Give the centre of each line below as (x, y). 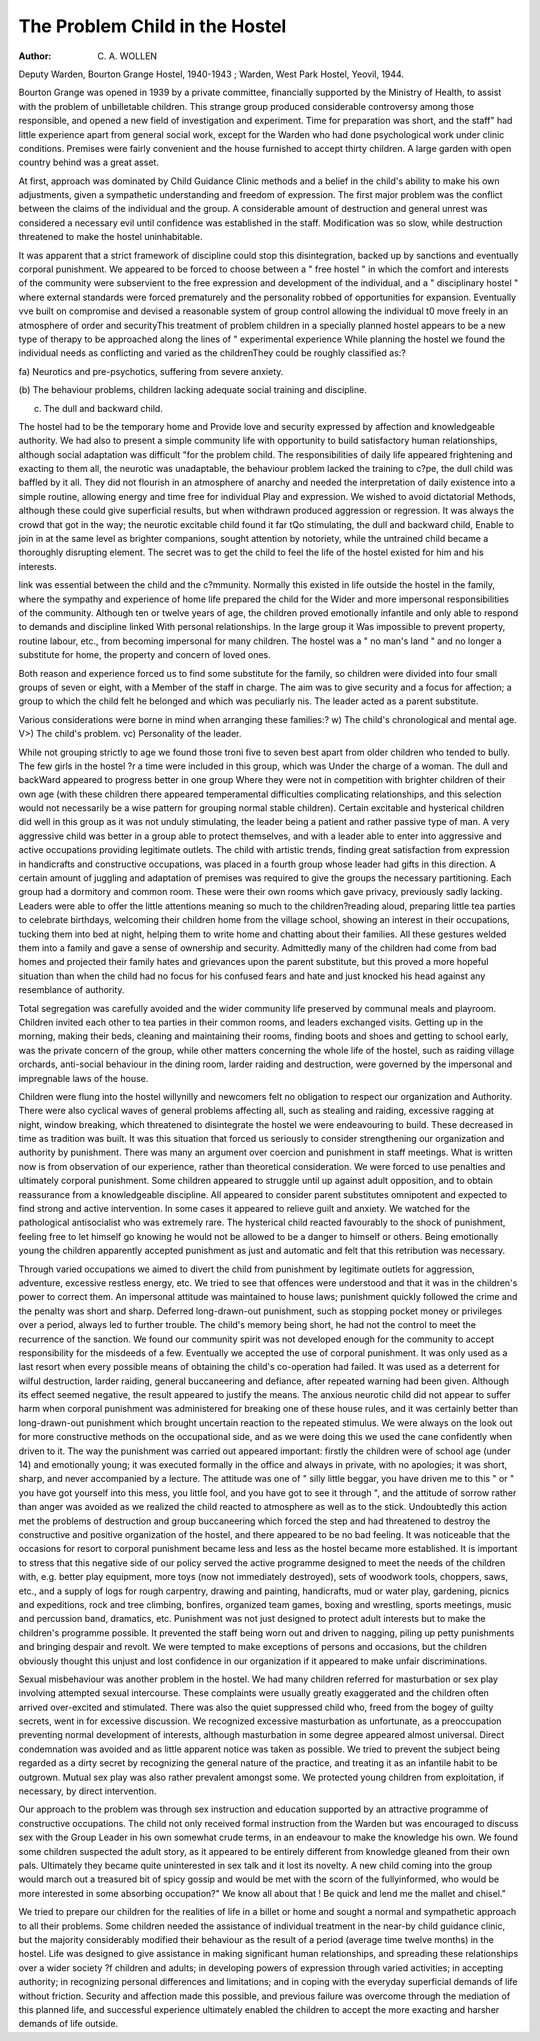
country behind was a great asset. (89, 162)
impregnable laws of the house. (83, 1078)
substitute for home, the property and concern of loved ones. (144, 655)
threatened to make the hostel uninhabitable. (110, 237)
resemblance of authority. (71, 990)
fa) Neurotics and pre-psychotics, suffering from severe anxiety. (151, 371)
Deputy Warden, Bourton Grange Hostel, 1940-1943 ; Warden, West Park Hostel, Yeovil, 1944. (211, 74)
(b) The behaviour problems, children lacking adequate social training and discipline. (192, 390)
